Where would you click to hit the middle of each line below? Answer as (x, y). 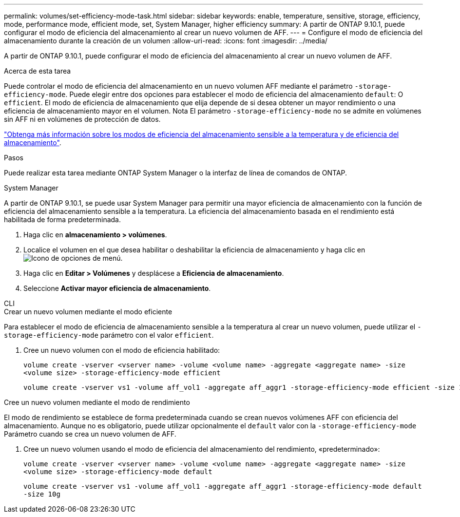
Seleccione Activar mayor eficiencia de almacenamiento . (117, 288)
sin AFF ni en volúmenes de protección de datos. (82, 119)
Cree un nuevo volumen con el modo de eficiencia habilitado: (122, 350)
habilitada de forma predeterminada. (63, 220)
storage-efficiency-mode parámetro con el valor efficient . (109, 335)
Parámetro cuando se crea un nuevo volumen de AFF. (90, 434)
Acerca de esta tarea (38, 71)
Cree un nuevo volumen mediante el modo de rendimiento (97, 402)
